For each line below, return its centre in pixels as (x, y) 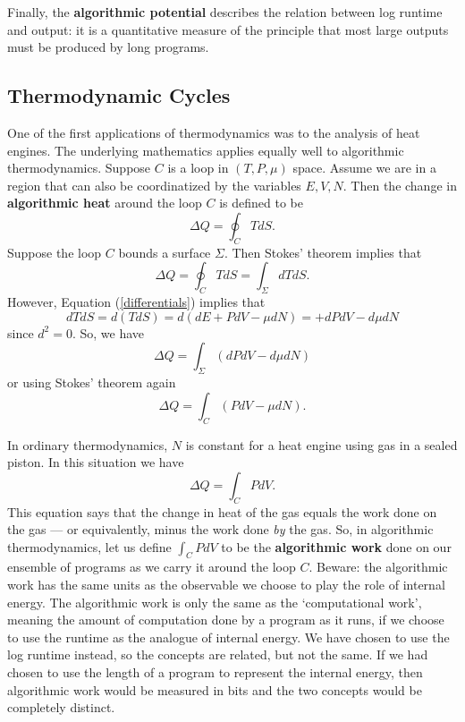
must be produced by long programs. (108, 47)
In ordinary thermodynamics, (88, 444)
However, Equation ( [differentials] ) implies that (136, 302)
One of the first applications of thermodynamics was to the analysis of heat (214, 132)
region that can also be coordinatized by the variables (154, 185)
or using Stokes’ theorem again (92, 382)
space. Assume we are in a (364, 168)
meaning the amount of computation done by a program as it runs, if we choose (226, 620)
